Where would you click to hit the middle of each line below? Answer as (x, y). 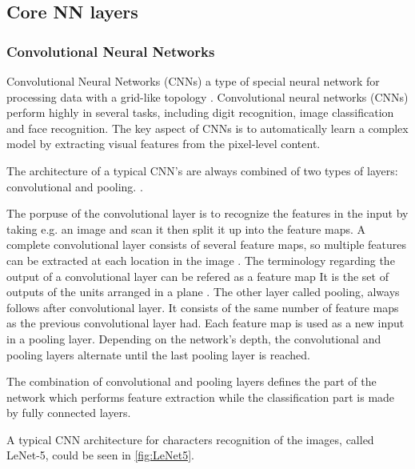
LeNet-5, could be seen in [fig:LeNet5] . (100, 455)
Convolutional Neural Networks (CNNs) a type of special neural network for (193, 81)
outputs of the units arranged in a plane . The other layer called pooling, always (203, 292)
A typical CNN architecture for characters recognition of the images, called (190, 439)
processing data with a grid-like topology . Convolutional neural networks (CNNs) (207, 96)
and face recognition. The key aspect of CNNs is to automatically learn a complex (207, 128)
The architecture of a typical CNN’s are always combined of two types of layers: (202, 170)
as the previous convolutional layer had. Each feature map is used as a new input (206, 323)
